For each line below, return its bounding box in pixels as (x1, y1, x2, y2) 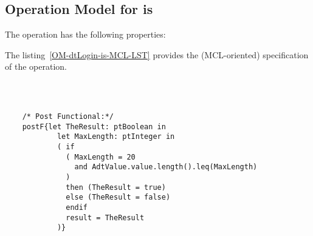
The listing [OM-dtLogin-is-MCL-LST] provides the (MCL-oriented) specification (5, 48, 309, 61)
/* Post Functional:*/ (22, 112, 114, 121)
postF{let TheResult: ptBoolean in (22, 122, 166, 131)
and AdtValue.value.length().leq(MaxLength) (74, 163, 258, 172)
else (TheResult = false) (66, 193, 171, 202)
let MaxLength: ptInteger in (57, 132, 175, 141)
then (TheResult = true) (66, 183, 166, 192)
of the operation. (5, 60, 67, 73)
